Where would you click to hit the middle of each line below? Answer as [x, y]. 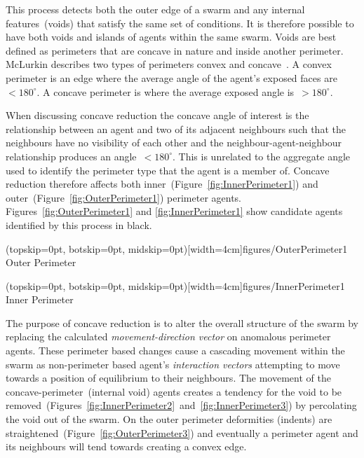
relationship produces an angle [71, 156]
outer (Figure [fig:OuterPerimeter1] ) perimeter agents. [124, 197]
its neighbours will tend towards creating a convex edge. [126, 446]
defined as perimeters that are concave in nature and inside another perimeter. [175, 50]
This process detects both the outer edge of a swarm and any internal [155, 9]
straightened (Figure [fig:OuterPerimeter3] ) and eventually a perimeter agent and [182, 432]
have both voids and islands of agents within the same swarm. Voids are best [171, 37]
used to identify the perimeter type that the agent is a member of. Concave [168, 170]
